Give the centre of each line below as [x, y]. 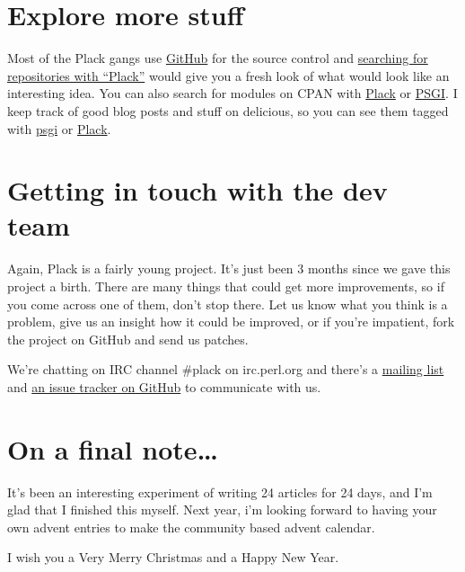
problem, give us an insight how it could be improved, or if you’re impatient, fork [231, 322]
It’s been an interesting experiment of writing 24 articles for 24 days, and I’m [220, 492]
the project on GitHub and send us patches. [128, 339]
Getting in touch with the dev [197, 190]
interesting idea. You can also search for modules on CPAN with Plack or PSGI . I [232, 93]
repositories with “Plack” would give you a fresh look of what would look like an [228, 75]
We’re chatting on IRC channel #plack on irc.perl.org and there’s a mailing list [226, 369]
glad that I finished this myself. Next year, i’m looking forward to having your [222, 509]
